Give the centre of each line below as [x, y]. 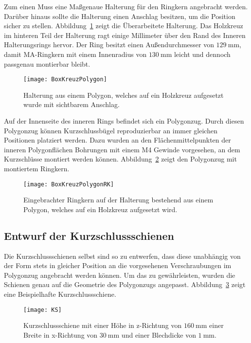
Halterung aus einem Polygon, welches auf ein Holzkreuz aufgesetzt [124, 95]
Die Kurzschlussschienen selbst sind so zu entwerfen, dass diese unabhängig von [122, 256]
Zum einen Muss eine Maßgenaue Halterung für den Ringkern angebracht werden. [126, 6]
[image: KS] [43, 310]
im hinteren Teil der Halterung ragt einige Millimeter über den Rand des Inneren [125, 35]
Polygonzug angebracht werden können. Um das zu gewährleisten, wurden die [120, 275]
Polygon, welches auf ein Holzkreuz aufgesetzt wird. [100, 209]
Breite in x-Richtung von [61, 334]
